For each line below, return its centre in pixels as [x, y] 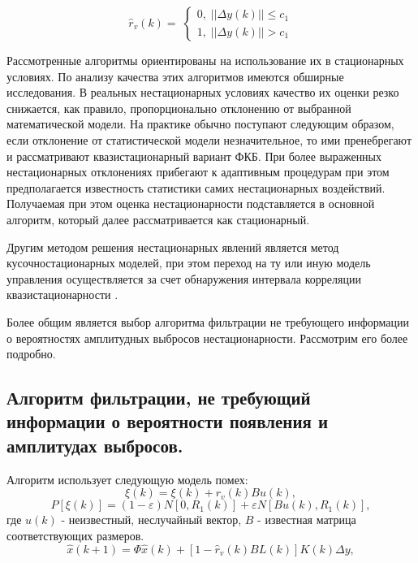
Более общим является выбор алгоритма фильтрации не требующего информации [208, 321]
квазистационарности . [62, 294]
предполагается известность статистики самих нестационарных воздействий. [196, 187]
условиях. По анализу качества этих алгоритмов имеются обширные [175, 76]
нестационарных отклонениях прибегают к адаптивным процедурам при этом [198, 172]
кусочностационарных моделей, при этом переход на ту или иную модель [189, 263]
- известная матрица [307, 520]
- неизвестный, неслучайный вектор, [151, 520]
